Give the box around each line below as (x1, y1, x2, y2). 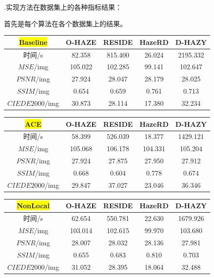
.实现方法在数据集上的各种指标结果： (4, 2, 122, 12)
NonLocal (17, 200, 50, 211)
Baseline (19, 37, 48, 47)
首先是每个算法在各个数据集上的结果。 (4, 18, 127, 28)
